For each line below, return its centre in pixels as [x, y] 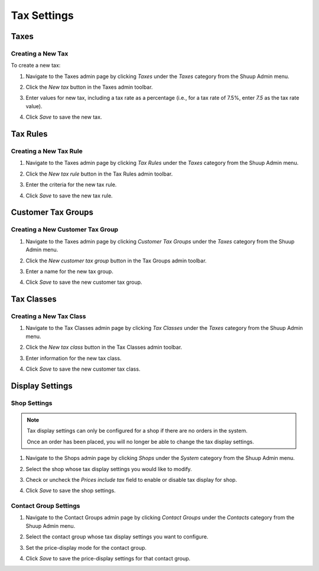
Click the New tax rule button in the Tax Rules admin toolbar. [99, 174]
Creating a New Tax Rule [47, 151]
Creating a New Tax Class [48, 316]
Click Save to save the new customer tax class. [83, 369]
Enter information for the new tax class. [74, 358]
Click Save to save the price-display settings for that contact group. [108, 559]
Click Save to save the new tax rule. [69, 196]
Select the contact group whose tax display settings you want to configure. [117, 537]
